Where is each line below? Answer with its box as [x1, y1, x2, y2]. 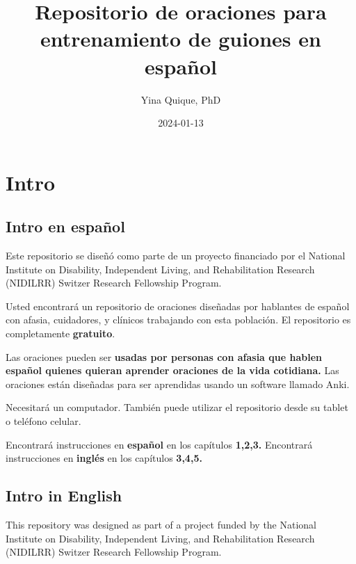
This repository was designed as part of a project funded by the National [6, 517, 317, 531]
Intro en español [6, 216, 125, 237]
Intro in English [6, 485, 122, 506]
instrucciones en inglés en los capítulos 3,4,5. [6, 451, 202, 465]
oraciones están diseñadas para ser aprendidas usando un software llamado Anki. [6, 376, 350, 391]
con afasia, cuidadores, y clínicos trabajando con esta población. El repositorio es [6, 312, 351, 327]
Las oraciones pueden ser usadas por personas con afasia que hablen [6, 349, 322, 364]
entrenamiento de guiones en [40, 24, 321, 53]
